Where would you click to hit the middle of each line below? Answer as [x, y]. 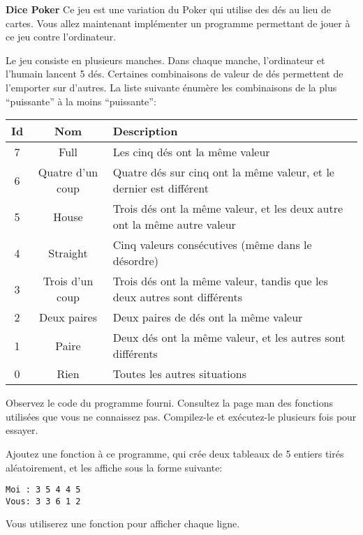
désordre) [135, 261]
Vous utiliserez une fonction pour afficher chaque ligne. [123, 523]
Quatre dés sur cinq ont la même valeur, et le [223, 172]
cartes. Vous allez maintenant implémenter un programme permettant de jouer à [178, 23]
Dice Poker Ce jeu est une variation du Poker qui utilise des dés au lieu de [169, 9]
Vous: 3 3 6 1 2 [43, 501]
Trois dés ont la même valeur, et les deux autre [228, 209]
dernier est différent [161, 188]
